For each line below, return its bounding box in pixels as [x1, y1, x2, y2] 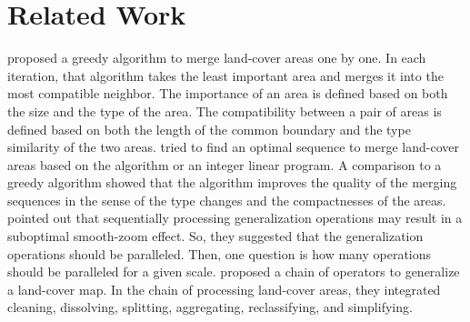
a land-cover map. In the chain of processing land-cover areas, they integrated [7, 279, 441, 298]
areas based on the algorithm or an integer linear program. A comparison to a [7, 155, 442, 174]
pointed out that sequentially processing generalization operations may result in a [7, 208, 463, 227]
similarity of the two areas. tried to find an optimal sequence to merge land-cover [7, 137, 460, 156]
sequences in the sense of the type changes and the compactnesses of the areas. [7, 190, 446, 209]
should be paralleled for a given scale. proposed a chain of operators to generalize [7, 262, 460, 281]
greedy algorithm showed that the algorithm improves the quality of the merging [7, 173, 457, 192]
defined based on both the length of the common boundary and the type [7, 119, 411, 138]
